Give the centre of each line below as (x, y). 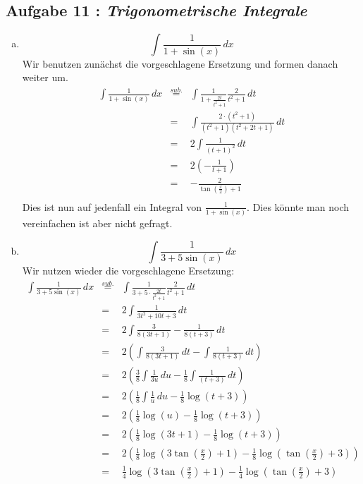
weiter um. (45, 77)
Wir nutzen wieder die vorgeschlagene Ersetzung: (128, 271)
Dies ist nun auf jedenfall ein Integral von (112, 206)
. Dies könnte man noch (298, 206)
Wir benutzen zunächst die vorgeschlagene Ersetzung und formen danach (180, 63)
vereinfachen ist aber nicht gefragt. (97, 223)
